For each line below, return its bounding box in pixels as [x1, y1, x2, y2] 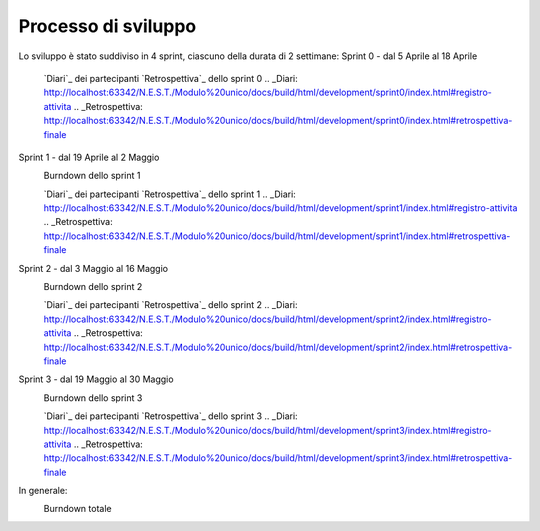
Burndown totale [43, 503, 112, 515]
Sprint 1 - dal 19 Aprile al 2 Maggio [18, 151, 160, 163]
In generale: [18, 485, 68, 497]
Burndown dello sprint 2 [43, 281, 143, 293]
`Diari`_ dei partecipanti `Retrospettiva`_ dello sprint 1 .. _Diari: [43, 188, 297, 200]
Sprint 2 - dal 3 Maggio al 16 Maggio [18, 262, 169, 274]
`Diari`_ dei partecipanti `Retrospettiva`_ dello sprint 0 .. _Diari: [43, 72, 299, 84]
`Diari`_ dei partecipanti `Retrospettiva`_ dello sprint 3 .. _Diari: [43, 410, 299, 422]
